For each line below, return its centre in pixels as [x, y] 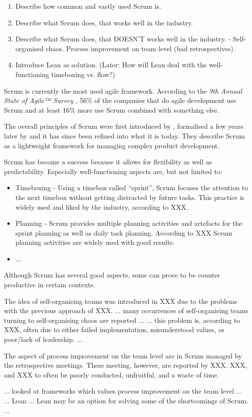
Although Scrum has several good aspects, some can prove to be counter [112, 275]
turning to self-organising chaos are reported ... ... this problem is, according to [122, 320]
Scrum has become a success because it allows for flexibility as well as [108, 162]
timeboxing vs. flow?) [83, 74]
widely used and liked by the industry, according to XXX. [102, 207]
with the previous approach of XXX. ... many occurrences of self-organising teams [126, 310]
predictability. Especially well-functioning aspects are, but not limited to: [113, 171]
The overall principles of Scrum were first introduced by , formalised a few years [124, 126]
